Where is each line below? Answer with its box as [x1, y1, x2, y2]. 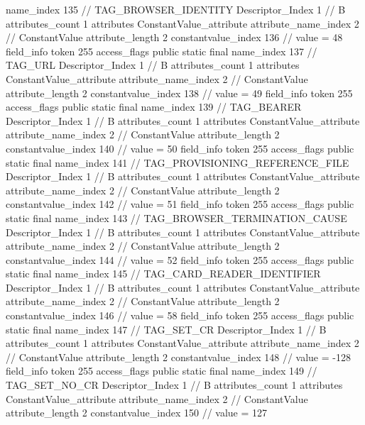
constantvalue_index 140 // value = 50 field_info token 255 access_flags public [6, 140, 354, 155]
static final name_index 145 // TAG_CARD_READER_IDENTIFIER [6, 266, 321, 281]
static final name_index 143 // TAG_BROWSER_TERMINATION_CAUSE [6, 210, 347, 225]
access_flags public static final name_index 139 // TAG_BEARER [6, 99, 302, 114]
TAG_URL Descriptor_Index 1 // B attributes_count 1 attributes [6, 57, 300, 72]
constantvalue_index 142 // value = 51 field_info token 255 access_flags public [6, 197, 354, 211]
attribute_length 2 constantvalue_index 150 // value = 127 [6, 405, 268, 420]
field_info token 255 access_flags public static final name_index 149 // [6, 363, 317, 378]
